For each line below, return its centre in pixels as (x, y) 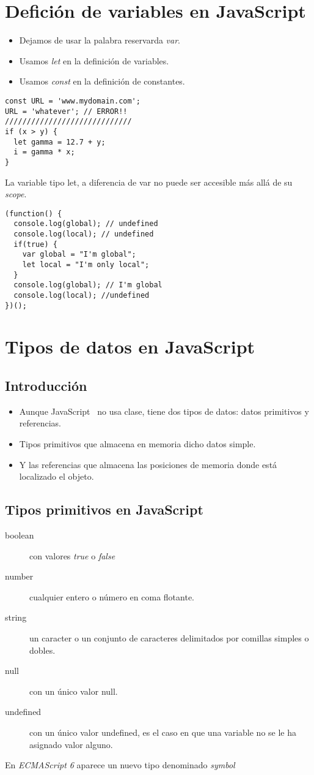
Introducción (46, 386)
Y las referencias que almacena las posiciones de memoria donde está (148, 464)
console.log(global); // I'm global (88, 285)
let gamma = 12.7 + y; (60, 142)
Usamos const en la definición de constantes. (102, 81)
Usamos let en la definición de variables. (94, 60)
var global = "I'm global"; (79, 255)
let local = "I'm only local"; (86, 264)
